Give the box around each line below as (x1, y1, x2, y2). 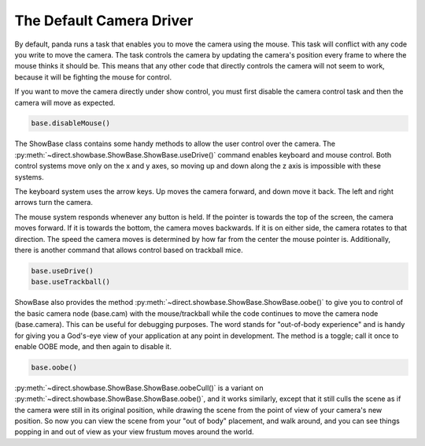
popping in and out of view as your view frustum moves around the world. (14, 427, 255, 437)
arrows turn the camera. (14, 198, 94, 207)
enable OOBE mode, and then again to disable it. (14, 341, 172, 351)
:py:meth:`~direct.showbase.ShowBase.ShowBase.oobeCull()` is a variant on (14, 383, 264, 392)
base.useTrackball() (31, 277, 110, 287)
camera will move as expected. (14, 98, 116, 107)
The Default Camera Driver (14, 12, 194, 29)
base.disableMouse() (31, 119, 110, 128)
